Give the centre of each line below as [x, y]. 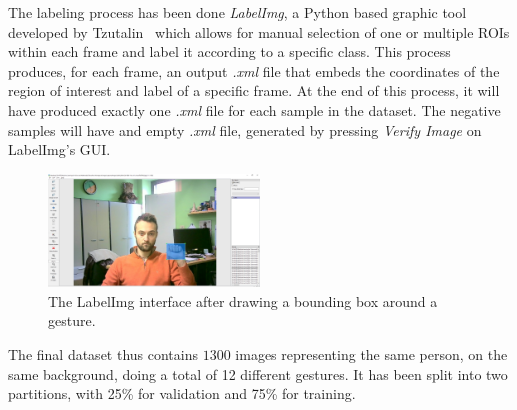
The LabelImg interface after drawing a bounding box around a [243, 300]
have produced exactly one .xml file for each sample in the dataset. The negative [254, 109]
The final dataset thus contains [103, 353]
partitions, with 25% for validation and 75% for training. [182, 393]
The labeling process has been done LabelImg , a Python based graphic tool [237, 12]
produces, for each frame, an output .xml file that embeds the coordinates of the [254, 70]
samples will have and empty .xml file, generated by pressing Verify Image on [245, 129]
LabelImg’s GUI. [59, 149]
